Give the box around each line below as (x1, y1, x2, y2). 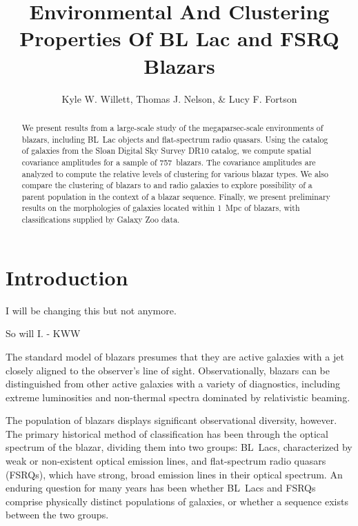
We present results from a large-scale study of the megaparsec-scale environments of (21, 121, 324, 133)
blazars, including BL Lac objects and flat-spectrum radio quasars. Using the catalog (21, 133, 328, 145)
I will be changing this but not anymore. (6, 303, 177, 317)
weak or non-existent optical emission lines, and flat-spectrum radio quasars (6, 454, 326, 468)
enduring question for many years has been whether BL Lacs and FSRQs (6, 481, 316, 495)
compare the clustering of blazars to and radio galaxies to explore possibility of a (21, 179, 312, 191)
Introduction (6, 263, 128, 291)
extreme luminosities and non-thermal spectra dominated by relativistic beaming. (6, 390, 350, 404)
